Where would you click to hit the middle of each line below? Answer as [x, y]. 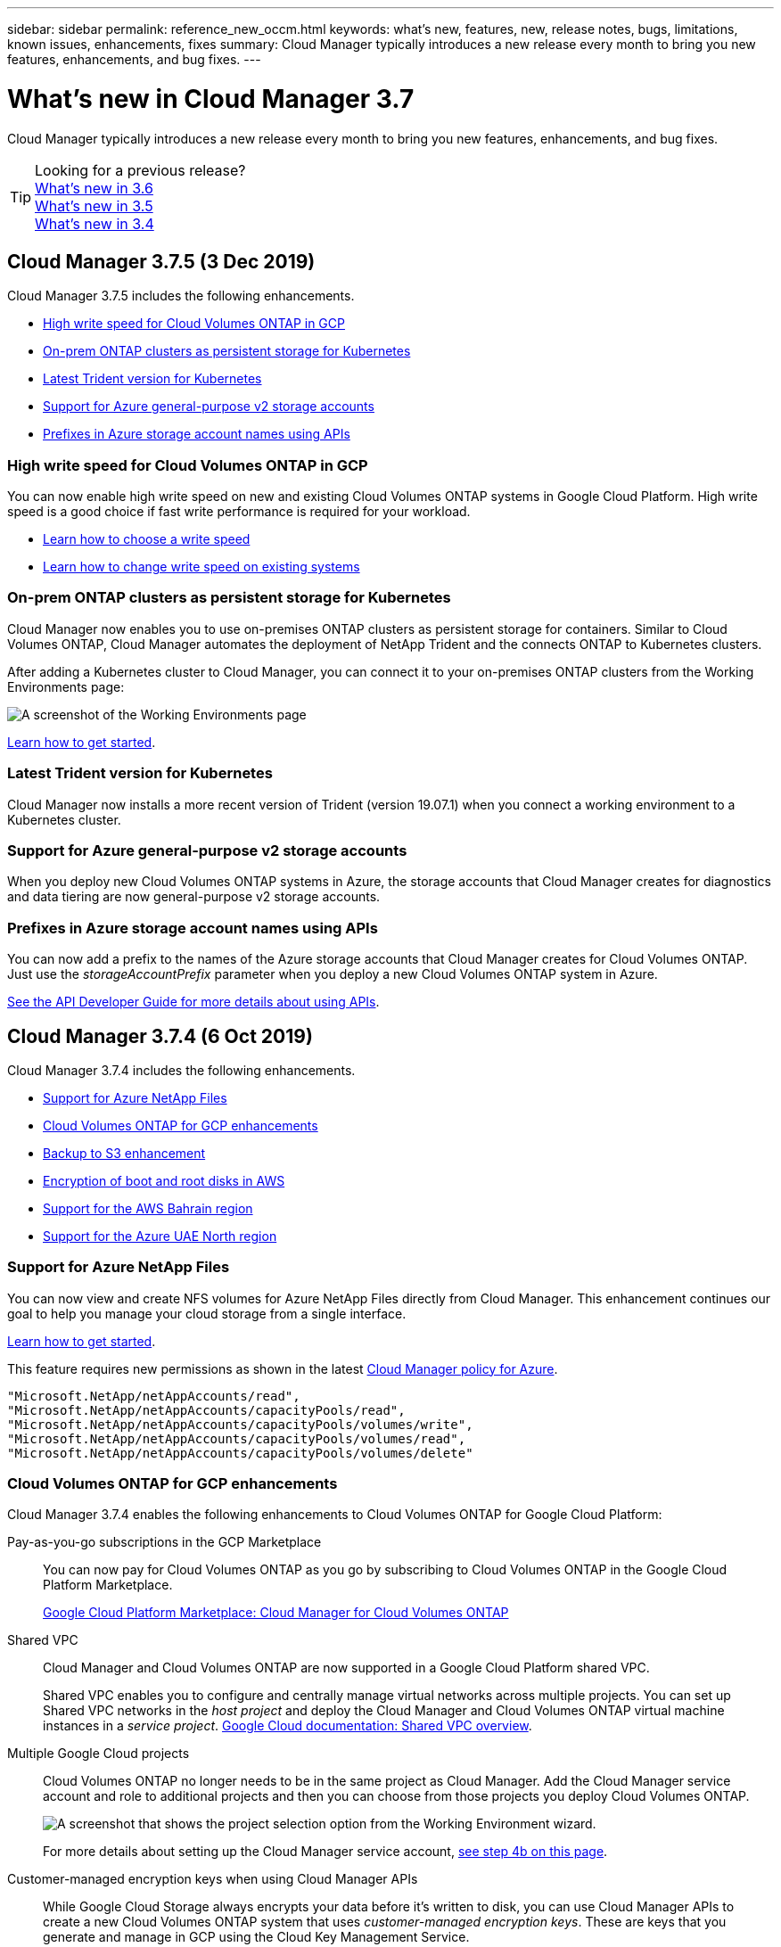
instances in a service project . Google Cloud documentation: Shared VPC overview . [288, 1726]
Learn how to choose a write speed [147, 539]
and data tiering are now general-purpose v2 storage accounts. [194, 897]
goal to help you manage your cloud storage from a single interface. [207, 1313]
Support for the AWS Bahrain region [148, 1208]
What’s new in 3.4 [95, 223]
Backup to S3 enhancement [124, 1153]
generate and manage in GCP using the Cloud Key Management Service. [256, 1937]
